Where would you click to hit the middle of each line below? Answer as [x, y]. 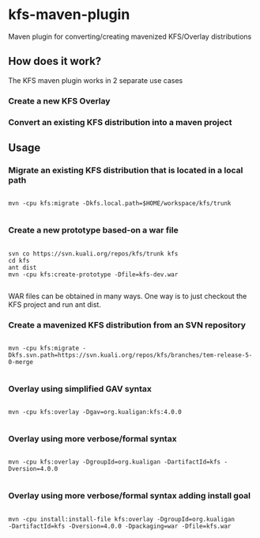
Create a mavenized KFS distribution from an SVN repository [127, 324]
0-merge [21, 362]
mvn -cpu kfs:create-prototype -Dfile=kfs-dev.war [93, 275]
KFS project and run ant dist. [55, 304]
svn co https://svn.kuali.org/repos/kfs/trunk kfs [93, 254]
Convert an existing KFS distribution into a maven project [120, 122]
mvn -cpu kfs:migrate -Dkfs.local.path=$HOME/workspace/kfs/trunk [120, 203]
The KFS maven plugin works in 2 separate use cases [96, 80]
